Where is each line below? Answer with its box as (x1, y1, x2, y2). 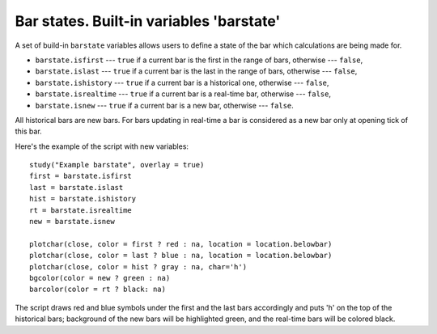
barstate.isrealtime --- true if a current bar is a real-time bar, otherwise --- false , (35, 89, 332, 99)
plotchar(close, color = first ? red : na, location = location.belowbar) (29, 239, 333, 248)
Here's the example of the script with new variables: (15, 142, 189, 151)
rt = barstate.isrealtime (29, 205, 133, 214)
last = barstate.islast (29, 183, 124, 192)
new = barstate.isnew (29, 217, 115, 226)
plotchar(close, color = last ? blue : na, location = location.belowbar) (29, 251, 333, 260)
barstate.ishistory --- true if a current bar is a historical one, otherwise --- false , (35, 78, 329, 87)
